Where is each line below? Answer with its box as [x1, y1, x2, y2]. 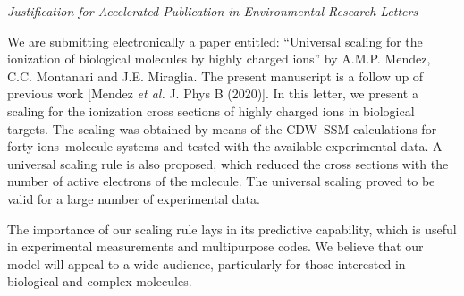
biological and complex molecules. [7, 272, 192, 291]
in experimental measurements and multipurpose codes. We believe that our [7, 237, 424, 256]
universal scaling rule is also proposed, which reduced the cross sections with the [7, 154, 449, 173]
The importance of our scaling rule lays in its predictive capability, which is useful [7, 219, 457, 238]
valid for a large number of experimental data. [7, 189, 260, 207]
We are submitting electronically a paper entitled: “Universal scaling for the [7, 31, 423, 50]
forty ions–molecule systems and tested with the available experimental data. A [7, 137, 443, 156]
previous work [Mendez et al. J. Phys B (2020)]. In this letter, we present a [7, 84, 418, 103]
